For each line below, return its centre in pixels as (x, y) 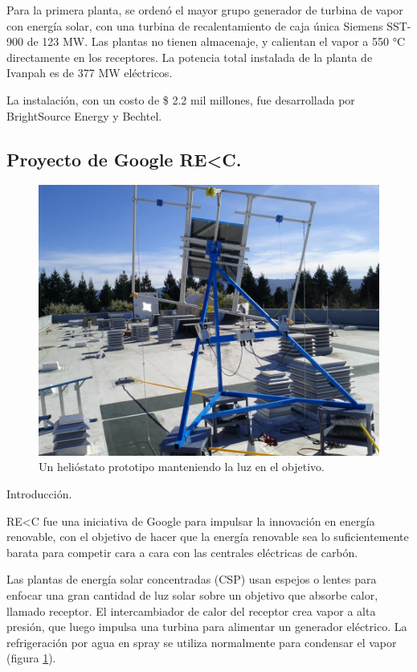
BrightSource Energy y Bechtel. (84, 115)
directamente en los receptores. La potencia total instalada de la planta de (190, 57)
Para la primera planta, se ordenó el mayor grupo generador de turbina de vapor (205, 10)
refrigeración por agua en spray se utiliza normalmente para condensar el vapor (202, 642)
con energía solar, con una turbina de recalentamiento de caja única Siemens (195, 25)
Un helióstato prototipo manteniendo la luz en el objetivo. (182, 467)
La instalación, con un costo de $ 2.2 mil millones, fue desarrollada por (181, 99)
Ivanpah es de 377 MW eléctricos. (90, 73)
